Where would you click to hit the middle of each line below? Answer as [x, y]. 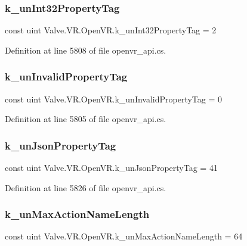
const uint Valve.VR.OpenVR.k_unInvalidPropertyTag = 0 [114, 99]
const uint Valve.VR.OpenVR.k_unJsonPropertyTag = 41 [111, 168]
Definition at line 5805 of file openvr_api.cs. [86, 119]
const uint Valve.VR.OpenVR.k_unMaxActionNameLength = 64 [124, 236]
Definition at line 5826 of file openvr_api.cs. [86, 187]
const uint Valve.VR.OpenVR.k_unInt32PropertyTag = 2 [111, 30]
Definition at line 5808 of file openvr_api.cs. [86, 50]
